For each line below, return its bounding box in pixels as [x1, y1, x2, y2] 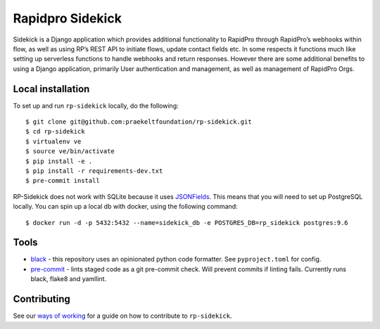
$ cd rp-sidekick [25, 127, 85, 136]
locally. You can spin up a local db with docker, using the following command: [13, 202, 239, 211]
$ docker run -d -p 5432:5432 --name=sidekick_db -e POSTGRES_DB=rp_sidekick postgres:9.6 [25, 219, 348, 226]
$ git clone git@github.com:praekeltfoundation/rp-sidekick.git [25, 118, 253, 126]
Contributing [13, 293, 70, 305]
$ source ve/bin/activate [25, 148, 115, 155]
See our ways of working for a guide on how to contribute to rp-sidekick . [13, 311, 232, 320]
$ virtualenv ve [25, 137, 82, 146]
